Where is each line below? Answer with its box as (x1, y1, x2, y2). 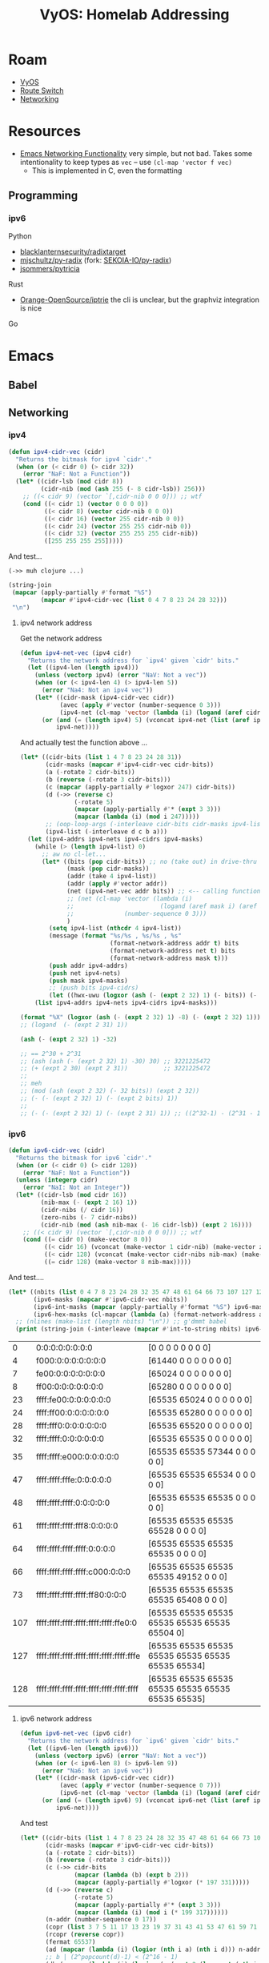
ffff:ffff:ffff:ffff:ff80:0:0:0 (35, 1589, 126, 1600)
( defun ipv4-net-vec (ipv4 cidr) (19, 648, 132, 657)
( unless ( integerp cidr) (15, 1176, 98, 1184)
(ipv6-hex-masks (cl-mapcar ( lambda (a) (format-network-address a (33, 1311, 263, 1319)
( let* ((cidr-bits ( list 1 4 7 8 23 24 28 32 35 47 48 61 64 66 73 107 (19, 1833, 265, 1842)
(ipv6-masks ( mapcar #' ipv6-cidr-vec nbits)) (33, 1295, 188, 1303)
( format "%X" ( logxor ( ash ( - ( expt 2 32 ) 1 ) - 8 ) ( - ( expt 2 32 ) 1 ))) (19, 1014, 261, 1022)
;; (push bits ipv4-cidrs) (49, 984, 139, 992)
